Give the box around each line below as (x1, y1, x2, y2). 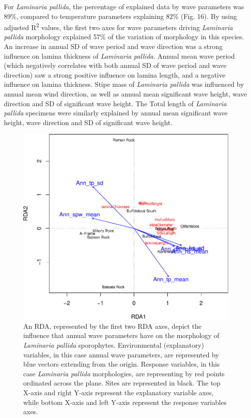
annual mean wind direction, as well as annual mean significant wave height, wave (4, 89, 247, 98)
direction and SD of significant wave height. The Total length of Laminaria (4, 98, 227, 108)
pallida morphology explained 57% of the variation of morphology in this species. (4, 32, 244, 42)
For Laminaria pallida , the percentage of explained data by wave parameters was (4, 1, 244, 11)
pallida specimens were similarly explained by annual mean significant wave (4, 108, 228, 118)
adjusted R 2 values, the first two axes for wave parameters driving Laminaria (4, 21, 233, 32)
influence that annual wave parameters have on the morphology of (23, 330, 220, 340)
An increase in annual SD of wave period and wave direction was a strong (4, 41, 223, 51)
